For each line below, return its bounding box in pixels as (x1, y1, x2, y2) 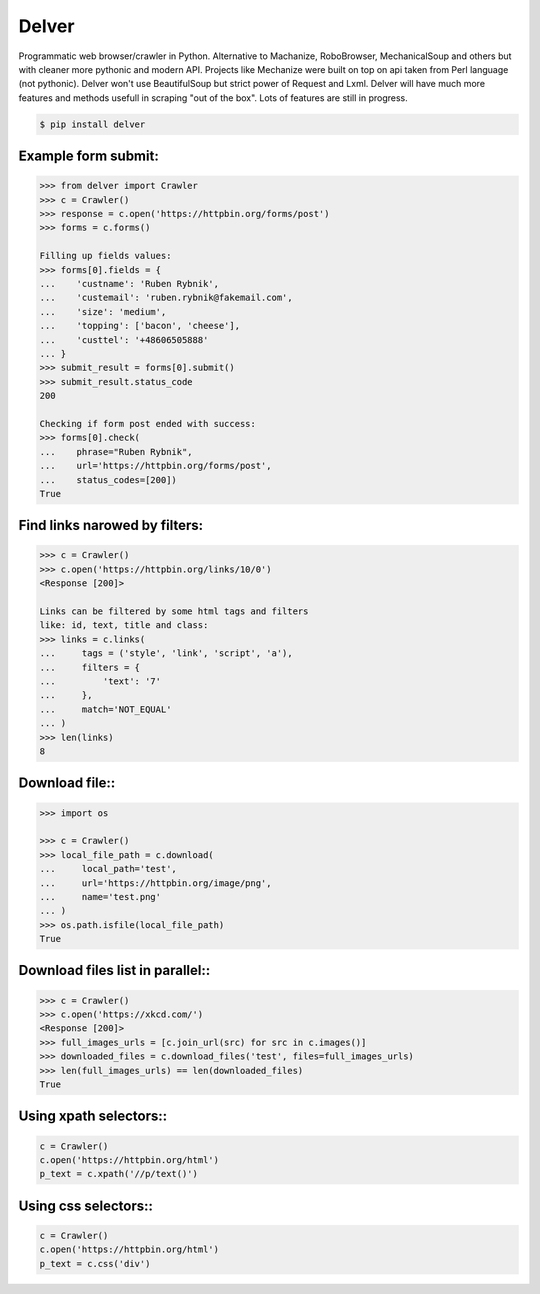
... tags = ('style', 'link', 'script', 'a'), (39, 648, 294, 659)
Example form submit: (18, 148, 159, 165)
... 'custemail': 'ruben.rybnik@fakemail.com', (39, 292, 294, 304)
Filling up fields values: (39, 250, 172, 262)
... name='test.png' (39, 891, 162, 902)
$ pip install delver (39, 118, 146, 130)
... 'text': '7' (39, 676, 162, 687)
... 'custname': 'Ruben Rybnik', (39, 278, 220, 290)
